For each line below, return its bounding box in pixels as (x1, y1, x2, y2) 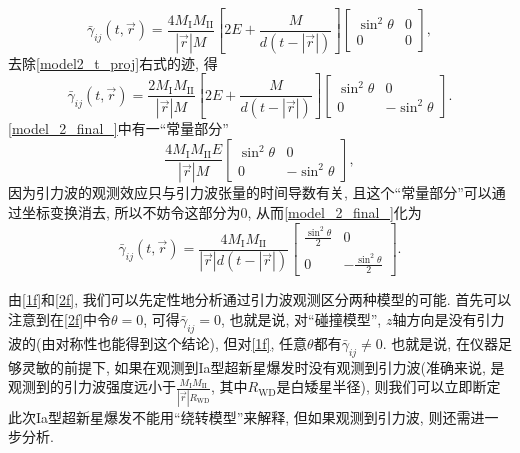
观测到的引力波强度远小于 (8, 376, 176, 397)
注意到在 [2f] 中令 (8, 309, 112, 330)
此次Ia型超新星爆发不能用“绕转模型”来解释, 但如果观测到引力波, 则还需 (8, 406, 471, 427)
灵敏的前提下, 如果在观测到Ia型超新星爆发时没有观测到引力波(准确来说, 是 (21, 356, 505, 377)
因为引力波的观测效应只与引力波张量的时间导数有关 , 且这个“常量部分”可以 (8, 182, 492, 203)
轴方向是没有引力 (392, 309, 505, 330)
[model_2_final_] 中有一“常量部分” (8, 118, 229, 139)
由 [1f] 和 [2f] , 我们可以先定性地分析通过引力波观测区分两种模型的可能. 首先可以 (8, 289, 512, 310)
